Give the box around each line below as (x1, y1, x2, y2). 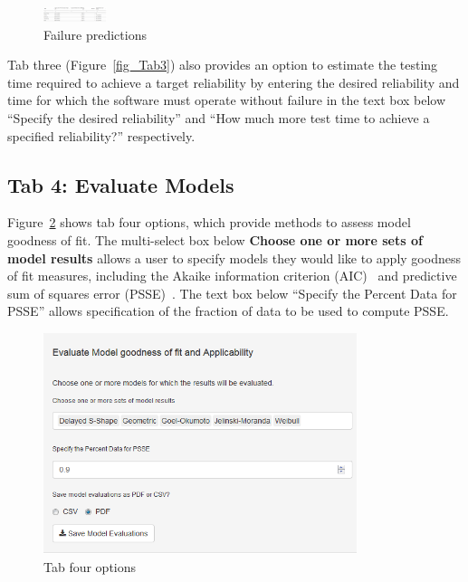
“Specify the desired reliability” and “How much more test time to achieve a (7, 108, 430, 127)
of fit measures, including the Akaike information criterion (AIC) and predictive (7, 266, 457, 285)
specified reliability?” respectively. (7, 126, 196, 145)
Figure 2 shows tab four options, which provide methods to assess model (7, 213, 411, 232)
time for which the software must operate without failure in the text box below (7, 91, 446, 110)
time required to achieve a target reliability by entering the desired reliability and (7, 72, 460, 91)
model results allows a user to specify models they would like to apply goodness (7, 248, 461, 267)
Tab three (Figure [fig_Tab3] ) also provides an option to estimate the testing (7, 55, 438, 74)
